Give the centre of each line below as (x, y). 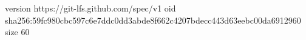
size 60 (17, 32)
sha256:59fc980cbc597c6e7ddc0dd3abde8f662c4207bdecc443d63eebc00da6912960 (153, 20)
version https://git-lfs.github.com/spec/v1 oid (90, 8)
